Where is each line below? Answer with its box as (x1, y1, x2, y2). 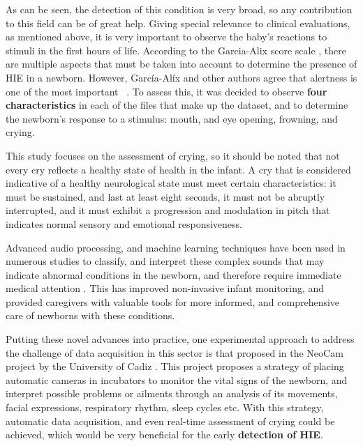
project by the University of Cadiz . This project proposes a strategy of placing (6, 359, 344, 374)
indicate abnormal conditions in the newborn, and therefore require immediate (6, 267, 341, 282)
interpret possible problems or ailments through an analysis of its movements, (6, 386, 338, 401)
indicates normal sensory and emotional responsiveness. (6, 216, 242, 231)
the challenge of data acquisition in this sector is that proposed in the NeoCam (6, 345, 343, 360)
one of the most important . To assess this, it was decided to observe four (6, 84, 327, 98)
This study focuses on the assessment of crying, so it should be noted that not (6, 148, 340, 162)
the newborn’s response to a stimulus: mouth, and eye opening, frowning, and (6, 111, 338, 125)
